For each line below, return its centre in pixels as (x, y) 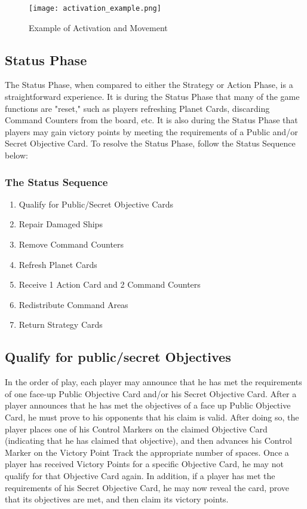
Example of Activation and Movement (98, 27)
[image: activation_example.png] (95, 8)
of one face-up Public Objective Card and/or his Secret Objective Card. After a (151, 393)
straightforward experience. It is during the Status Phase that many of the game (152, 97)
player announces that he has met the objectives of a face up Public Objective (148, 405)
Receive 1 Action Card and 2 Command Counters (110, 284)
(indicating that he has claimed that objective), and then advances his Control (148, 441)
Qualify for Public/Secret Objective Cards (96, 204)
